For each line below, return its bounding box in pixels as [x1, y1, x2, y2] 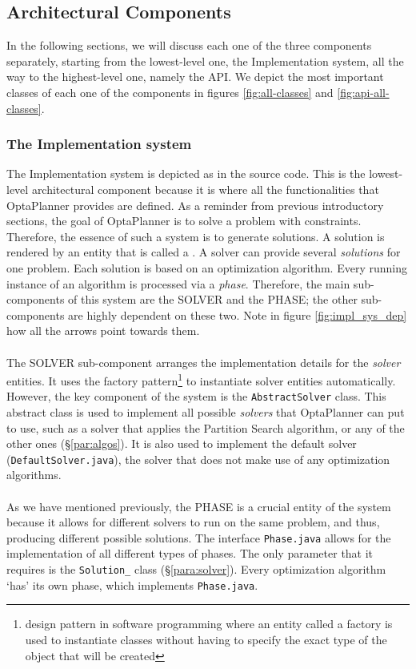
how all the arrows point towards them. [6, 322, 200, 339]
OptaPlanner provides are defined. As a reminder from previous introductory [6, 196, 384, 213]
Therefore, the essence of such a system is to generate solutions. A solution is [6, 228, 385, 244]
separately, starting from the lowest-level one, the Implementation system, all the [6, 52, 404, 69]
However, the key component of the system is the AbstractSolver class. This [6, 388, 386, 405]
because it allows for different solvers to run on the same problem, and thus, [6, 514, 380, 530]
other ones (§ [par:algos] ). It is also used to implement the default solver [6, 435, 357, 452]
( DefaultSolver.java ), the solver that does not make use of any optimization [6, 450, 390, 467]
